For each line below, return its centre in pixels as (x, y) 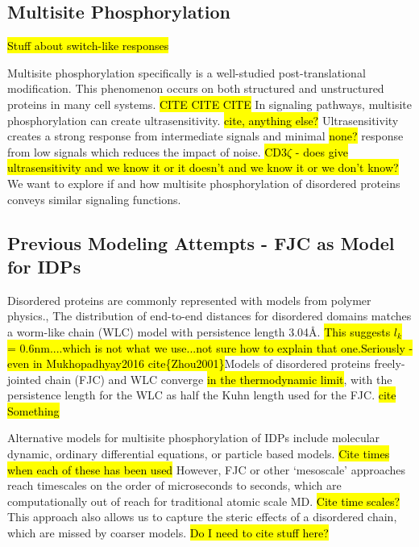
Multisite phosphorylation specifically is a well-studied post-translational (187, 72)
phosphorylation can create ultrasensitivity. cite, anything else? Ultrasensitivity (203, 120)
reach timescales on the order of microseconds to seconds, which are (174, 485)
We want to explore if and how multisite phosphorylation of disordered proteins (204, 183)
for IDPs (44, 266)
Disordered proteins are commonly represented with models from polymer (189, 300)
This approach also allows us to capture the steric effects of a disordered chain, (202, 517)
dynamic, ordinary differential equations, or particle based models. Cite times (199, 454)
